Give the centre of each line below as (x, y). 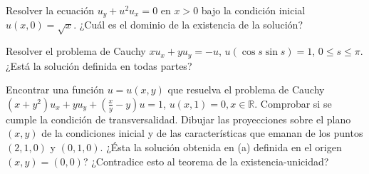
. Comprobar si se (293, 103)
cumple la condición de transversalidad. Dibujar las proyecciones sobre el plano (178, 119)
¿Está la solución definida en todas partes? (99, 65)
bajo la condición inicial (253, 10)
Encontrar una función (55, 89)
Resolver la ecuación (50, 10)
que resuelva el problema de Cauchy (246, 89)
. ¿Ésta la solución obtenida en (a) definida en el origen (221, 147)
